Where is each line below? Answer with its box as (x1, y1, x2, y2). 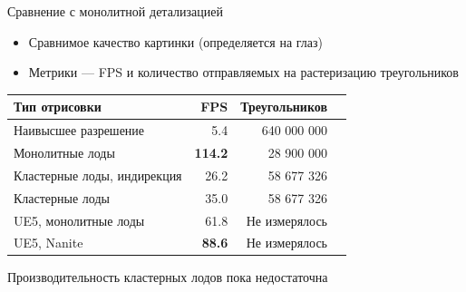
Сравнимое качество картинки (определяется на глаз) (28, 32, 324, 51)
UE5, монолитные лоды (14, 210, 145, 229)
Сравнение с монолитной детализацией (7, 2, 223, 20)
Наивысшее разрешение (14, 121, 145, 140)
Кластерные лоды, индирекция (14, 165, 182, 184)
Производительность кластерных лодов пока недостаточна (7, 268, 328, 287)
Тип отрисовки (14, 97, 102, 116)
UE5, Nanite (14, 233, 83, 252)
